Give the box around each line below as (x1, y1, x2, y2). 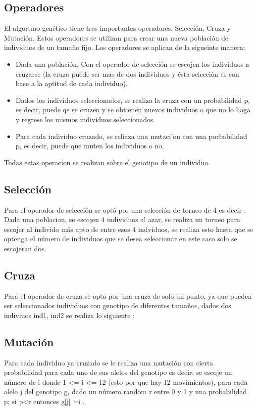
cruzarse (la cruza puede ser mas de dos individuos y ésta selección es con (15, 68, 239, 79)
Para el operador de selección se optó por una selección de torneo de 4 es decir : (4, 204, 246, 215)
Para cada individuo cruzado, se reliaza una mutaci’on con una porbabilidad (15, 131, 247, 141)
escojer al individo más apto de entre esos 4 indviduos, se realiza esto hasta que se (4, 224, 254, 234)
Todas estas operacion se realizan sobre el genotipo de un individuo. (4, 157, 210, 167)
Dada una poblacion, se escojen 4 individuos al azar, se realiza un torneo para (4, 214, 241, 225)
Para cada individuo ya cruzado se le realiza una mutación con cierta (4, 357, 213, 367)
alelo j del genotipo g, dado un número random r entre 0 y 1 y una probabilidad (4, 386, 247, 397)
